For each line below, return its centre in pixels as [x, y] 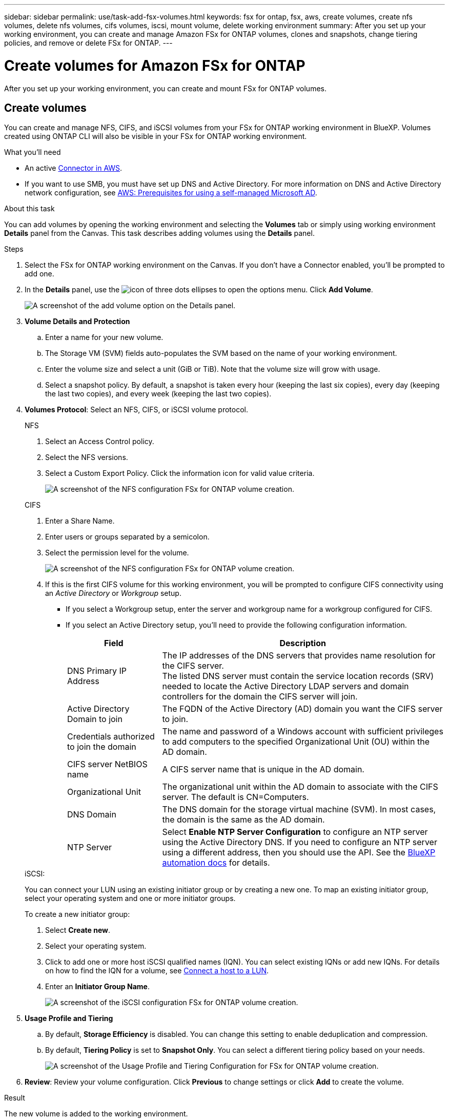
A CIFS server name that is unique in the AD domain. [263, 769]
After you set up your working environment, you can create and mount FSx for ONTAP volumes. [165, 88]
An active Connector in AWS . [74, 168]
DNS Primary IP [97, 671]
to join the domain [102, 747]
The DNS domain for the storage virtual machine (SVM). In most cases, [299, 809]
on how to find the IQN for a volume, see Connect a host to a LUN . [157, 971]
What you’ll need [33, 152]
